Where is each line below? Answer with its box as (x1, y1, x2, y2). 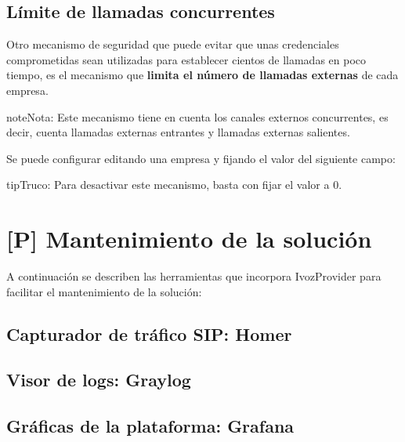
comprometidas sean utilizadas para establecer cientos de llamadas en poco (6, 51, 367, 67)
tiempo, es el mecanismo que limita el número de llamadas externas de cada (6, 67, 399, 83)
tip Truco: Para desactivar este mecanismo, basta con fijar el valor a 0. (6, 176, 342, 193)
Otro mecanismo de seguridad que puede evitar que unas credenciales (6, 36, 339, 53)
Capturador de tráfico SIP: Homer (6, 321, 292, 346)
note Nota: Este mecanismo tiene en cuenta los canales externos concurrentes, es (6, 108, 389, 125)
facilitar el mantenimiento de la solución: (6, 283, 202, 299)
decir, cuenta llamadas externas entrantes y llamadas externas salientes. (6, 124, 350, 140)
